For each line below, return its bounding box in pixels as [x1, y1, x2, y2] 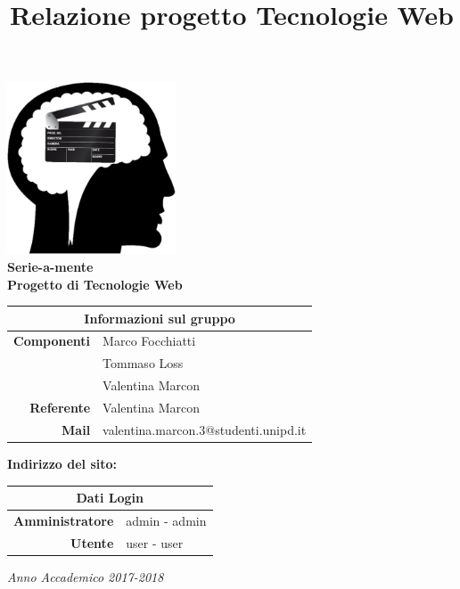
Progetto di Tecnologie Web [7, 274, 183, 293]
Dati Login [76, 488, 144, 507]
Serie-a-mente [7, 257, 94, 275]
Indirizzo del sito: [7, 454, 118, 472]
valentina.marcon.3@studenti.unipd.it [103, 420, 307, 438]
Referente [29, 398, 91, 417]
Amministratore [13, 511, 114, 529]
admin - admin [126, 511, 207, 529]
